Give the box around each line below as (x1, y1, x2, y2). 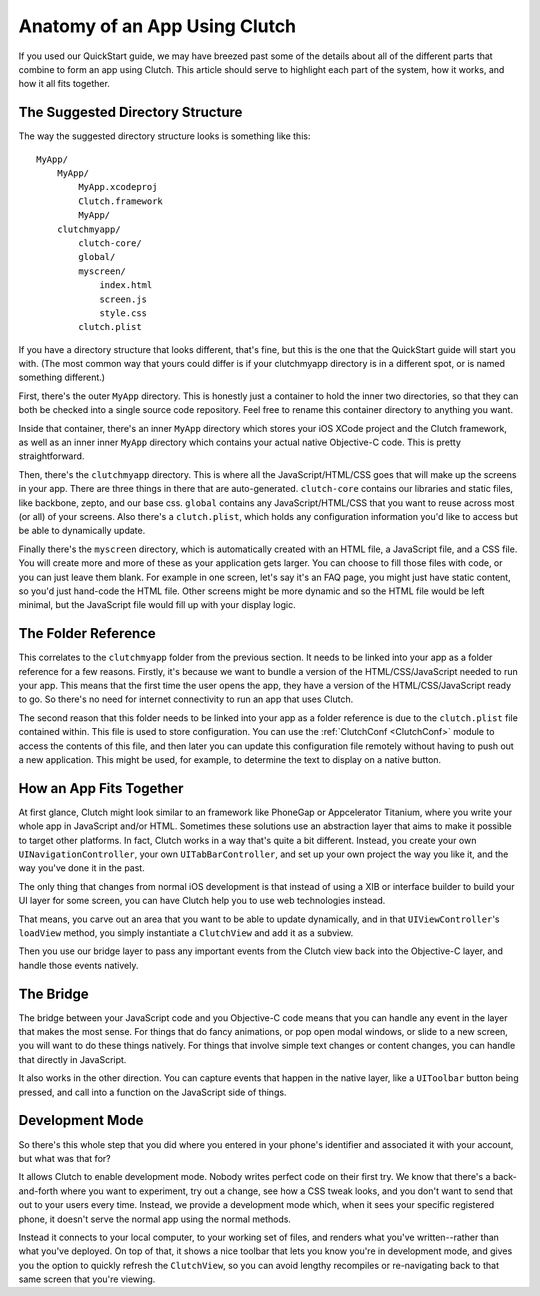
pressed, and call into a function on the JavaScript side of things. (18, 1086, 287, 1098)
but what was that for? (18, 1152, 111, 1164)
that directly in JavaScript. (18, 1053, 127, 1065)
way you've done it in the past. (18, 862, 145, 874)
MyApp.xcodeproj (78, 181, 158, 193)
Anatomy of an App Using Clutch (18, 15, 297, 37)
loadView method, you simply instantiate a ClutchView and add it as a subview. (18, 927, 354, 939)
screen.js (99, 293, 148, 305)
